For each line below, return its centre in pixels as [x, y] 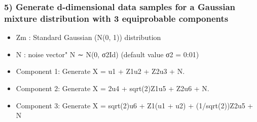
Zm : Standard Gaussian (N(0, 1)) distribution [88, 37]
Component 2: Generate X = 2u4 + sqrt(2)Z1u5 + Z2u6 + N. [113, 88]
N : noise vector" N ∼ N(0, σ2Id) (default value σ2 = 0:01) [107, 54]
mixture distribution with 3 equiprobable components [116, 18]
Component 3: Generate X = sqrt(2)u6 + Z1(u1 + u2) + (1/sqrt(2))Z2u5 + [135, 105]
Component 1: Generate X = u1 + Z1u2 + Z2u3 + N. [100, 71]
